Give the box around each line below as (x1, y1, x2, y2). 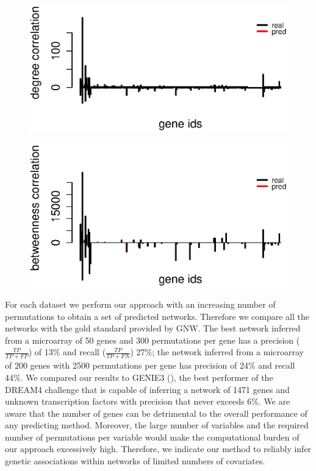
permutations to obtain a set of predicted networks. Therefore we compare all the (5, 310, 309, 322)
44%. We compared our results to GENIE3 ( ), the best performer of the (5, 370, 273, 383)
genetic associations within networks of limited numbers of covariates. (5, 455, 265, 467)
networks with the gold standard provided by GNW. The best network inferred (5, 322, 301, 335)
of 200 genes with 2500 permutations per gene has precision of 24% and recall (5, 359, 295, 372)
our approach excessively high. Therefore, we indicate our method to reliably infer (5, 442, 312, 455)
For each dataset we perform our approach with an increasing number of (5, 298, 276, 311)
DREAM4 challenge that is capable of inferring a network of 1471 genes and (5, 383, 290, 395)
